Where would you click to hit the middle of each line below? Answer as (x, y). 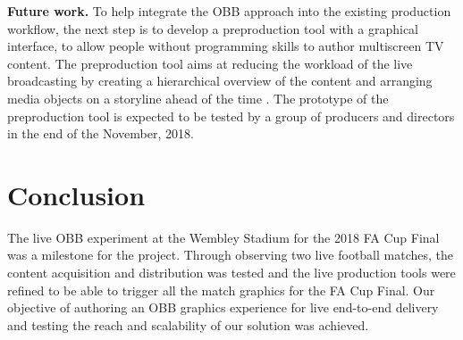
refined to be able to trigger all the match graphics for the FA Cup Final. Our (221, 290)
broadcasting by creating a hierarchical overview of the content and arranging (220, 81)
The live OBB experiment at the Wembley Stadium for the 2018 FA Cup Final (223, 237)
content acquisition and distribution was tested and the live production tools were (231, 273)
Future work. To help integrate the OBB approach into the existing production (229, 11)
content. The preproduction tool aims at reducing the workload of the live (210, 63)
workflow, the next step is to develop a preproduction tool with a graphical (213, 28)
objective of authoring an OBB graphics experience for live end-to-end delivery (223, 307)
